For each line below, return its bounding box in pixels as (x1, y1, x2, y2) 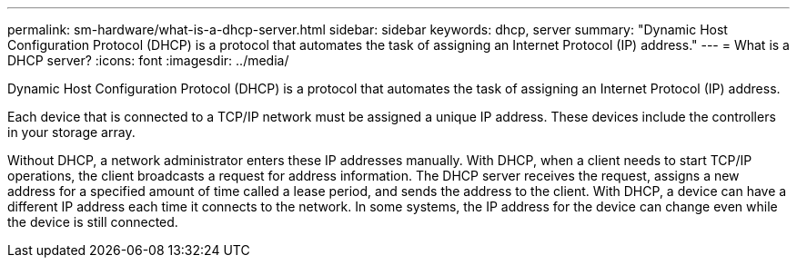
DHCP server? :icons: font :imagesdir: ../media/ (7, 53, 289, 68)
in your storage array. (7, 124, 136, 140)
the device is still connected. (7, 214, 178, 230)
